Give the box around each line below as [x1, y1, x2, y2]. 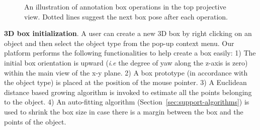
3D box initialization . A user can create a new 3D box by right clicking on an [4, 28, 252, 38]
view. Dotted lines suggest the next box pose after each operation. [24, 11, 228, 21]
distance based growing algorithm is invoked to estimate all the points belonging [4, 86, 252, 97]
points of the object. [4, 116, 66, 126]
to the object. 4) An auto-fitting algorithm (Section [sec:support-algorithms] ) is [4, 96, 249, 107]
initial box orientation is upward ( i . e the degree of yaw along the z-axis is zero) [4, 57, 248, 67]
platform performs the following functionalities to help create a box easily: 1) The [4, 47, 256, 58]
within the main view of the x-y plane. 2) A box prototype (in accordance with [4, 67, 248, 77]
